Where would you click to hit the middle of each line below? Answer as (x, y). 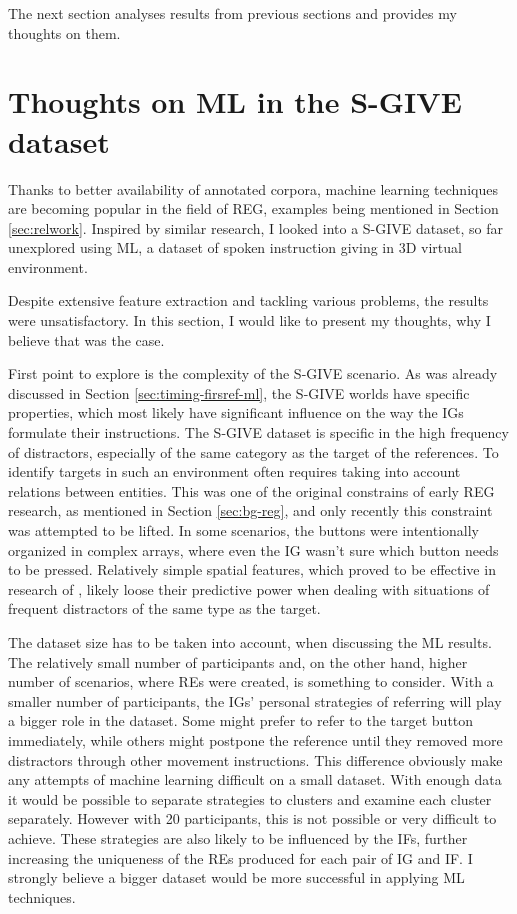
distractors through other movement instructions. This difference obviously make (255, 759)
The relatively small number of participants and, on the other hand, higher (238, 661)
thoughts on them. (64, 32)
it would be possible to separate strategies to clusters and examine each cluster (250, 798)
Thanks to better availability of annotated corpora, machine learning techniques (253, 188)
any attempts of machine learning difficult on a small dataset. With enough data (255, 779)
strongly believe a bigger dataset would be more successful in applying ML (236, 877)
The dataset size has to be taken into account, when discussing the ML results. (250, 641)
